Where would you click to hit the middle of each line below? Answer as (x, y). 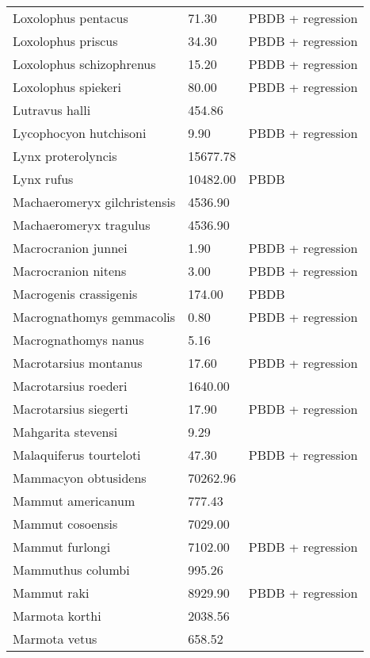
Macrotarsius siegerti (71, 409)
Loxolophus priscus (65, 41)
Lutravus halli (52, 110)
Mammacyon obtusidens (80, 478)
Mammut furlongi (62, 547)
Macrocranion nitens (70, 271)
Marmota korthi (57, 616)
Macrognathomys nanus (78, 340)
